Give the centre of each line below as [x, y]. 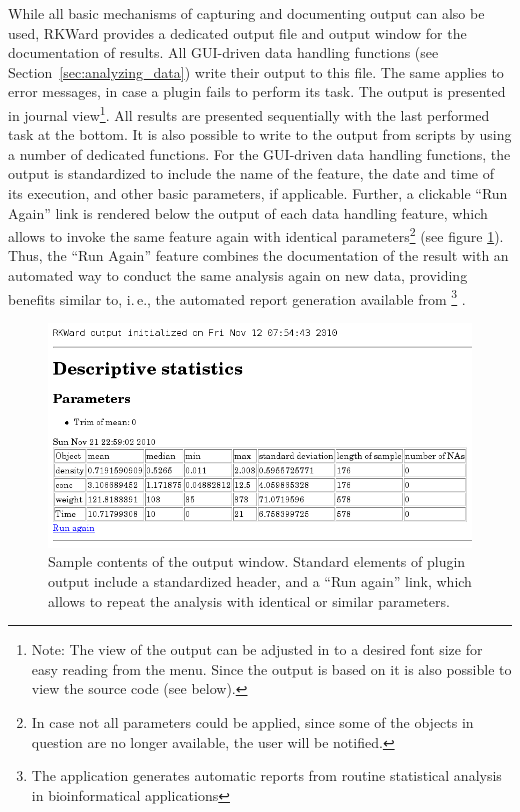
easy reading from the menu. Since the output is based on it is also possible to [271, 668]
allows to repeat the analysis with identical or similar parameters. [249, 600]
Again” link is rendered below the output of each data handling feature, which [248, 212]
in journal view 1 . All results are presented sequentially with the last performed [249, 113]
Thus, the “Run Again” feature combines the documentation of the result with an [258, 255]
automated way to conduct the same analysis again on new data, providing [238, 275]
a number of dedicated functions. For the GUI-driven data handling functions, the [259, 153]
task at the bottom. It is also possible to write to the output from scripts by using [260, 134]
